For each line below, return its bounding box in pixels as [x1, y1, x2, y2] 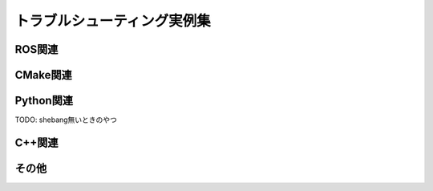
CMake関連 [14, 68, 72, 82]
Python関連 [14, 94, 74, 108]
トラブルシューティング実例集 [14, 12, 212, 30]
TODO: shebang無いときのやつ [14, 115, 118, 124]
